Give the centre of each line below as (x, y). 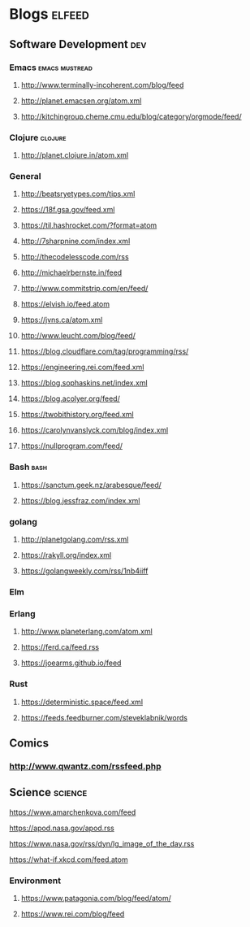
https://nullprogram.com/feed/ (72, 446)
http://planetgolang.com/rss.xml (75, 540)
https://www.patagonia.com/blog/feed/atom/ (96, 898)
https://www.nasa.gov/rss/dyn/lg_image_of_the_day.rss (102, 843)
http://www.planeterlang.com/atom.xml (86, 632)
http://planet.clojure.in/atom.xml (75, 155)
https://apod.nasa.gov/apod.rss (62, 828)
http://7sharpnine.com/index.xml (75, 242)
